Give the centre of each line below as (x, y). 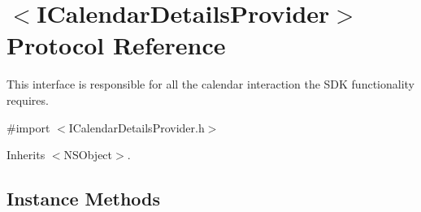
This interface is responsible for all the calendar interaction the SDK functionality (211, 84)
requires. (28, 100)
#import (28, 127)
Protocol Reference (116, 45)
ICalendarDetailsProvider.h (137, 127)
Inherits (26, 155)
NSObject (88, 155)
